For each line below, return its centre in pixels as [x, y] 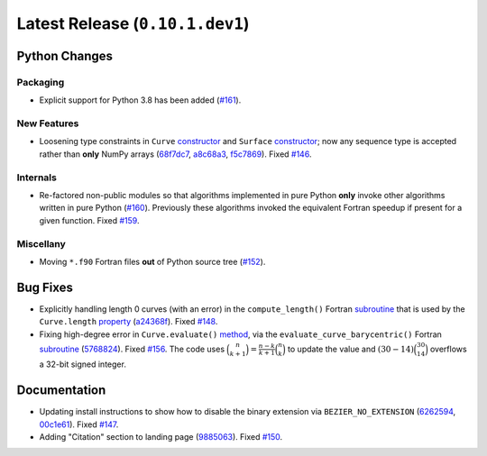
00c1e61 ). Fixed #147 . [79, 424]
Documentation [61, 391]
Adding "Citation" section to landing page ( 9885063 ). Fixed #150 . [161, 437]
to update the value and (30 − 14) [351, 349]
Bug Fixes [45, 287]
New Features [48, 123]
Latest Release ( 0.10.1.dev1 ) [133, 23]
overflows [449, 349]
